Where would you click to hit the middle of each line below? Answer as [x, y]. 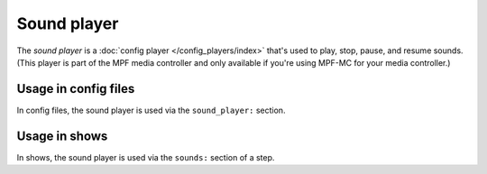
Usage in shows [62, 136]
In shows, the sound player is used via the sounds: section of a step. [146, 157]
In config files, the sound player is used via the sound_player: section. [151, 110]
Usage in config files [76, 89]
